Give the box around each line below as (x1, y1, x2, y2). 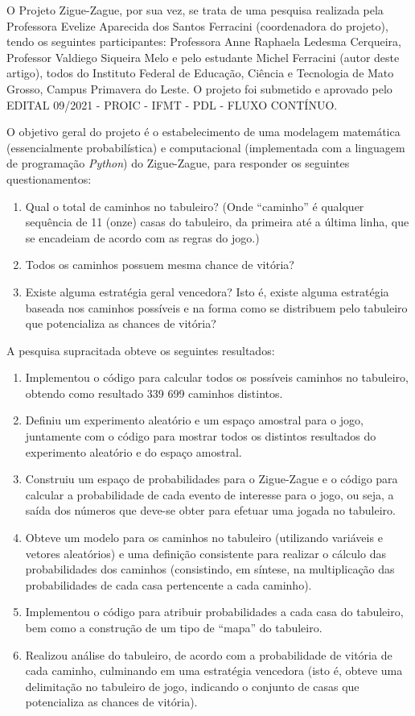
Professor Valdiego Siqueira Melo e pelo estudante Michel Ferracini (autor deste (6, 48, 400, 65)
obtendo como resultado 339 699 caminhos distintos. (25, 384, 283, 401)
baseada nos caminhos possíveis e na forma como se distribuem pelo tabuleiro (25, 299, 408, 316)
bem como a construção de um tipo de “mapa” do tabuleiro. (25, 619, 323, 635)
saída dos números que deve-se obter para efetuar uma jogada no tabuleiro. (25, 502, 396, 519)
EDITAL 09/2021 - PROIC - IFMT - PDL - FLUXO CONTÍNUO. (6, 96, 338, 113)
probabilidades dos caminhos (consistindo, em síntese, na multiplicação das (25, 561, 395, 577)
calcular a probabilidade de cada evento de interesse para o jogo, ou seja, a (25, 486, 394, 503)
